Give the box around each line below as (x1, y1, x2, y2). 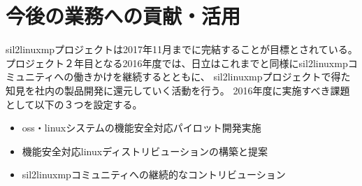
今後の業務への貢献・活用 (6, 1, 241, 30)
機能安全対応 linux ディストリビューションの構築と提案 (22, 143, 268, 158)
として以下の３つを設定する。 (6, 96, 143, 111)
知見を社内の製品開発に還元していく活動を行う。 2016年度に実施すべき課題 (6, 83, 350, 97)
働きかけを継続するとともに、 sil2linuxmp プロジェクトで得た (73, 69, 351, 84)
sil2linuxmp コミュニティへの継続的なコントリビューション (22, 167, 286, 182)
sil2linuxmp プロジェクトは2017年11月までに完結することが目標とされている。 (6, 42, 358, 57)
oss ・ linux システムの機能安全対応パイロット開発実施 (22, 120, 261, 135)
